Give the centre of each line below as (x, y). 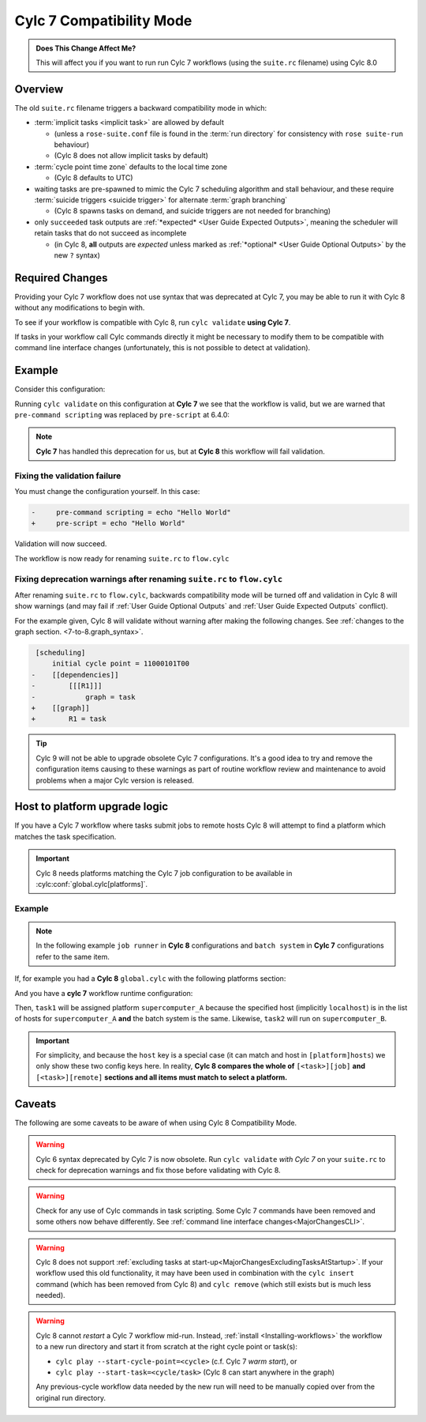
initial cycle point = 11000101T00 (120, 664)
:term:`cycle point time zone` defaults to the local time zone (131, 167)
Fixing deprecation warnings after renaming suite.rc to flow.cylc (149, 579)
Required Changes (61, 278)
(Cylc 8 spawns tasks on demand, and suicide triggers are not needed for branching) (192, 211)
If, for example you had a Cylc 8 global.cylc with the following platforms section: (150, 979)
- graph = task (83, 697)
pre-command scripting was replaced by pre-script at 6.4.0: (122, 415)
